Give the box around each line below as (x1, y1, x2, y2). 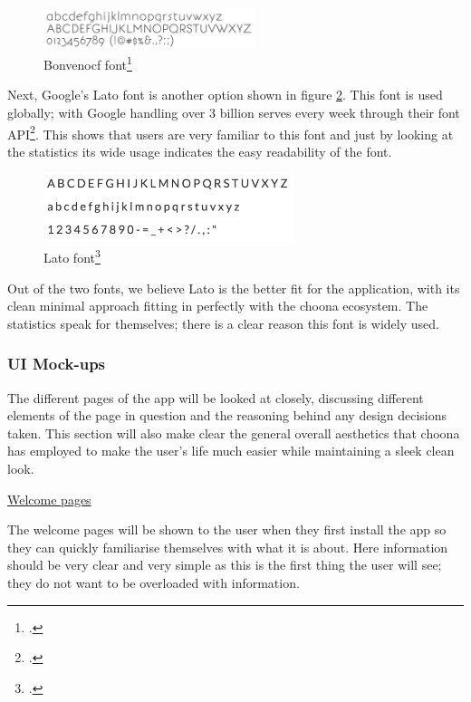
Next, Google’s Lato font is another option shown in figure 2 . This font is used (7, 85, 443, 104)
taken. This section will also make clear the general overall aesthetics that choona (7, 423, 460, 442)
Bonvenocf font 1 (43, 53, 132, 73)
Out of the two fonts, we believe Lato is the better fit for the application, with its (7, 278, 460, 297)
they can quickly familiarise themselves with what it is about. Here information (7, 537, 448, 556)
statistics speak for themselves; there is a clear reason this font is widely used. (7, 313, 439, 332)
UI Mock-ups (7, 352, 106, 375)
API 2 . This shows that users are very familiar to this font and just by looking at (7, 121, 454, 143)
